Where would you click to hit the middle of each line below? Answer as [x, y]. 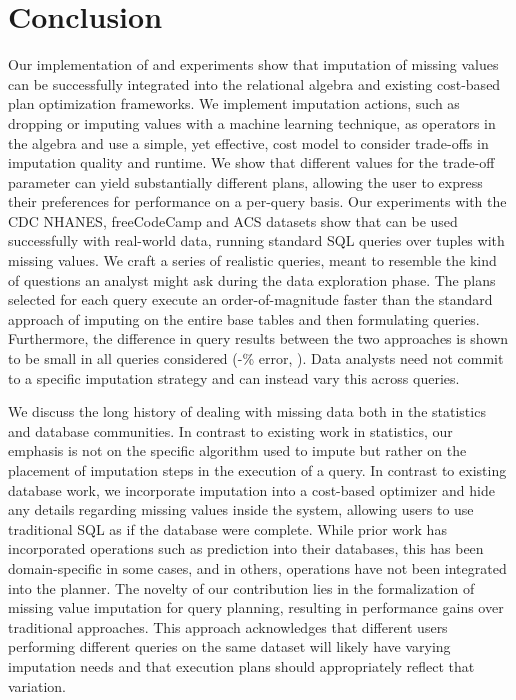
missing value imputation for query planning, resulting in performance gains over [256, 607]
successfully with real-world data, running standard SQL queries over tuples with [256, 240]
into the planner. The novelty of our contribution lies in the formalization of [241, 587]
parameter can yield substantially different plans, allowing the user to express [245, 181]
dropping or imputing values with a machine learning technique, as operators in [252, 122]
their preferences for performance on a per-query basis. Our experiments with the [257, 201]
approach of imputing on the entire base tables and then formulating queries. [244, 318]
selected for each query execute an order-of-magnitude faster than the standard [250, 299]
